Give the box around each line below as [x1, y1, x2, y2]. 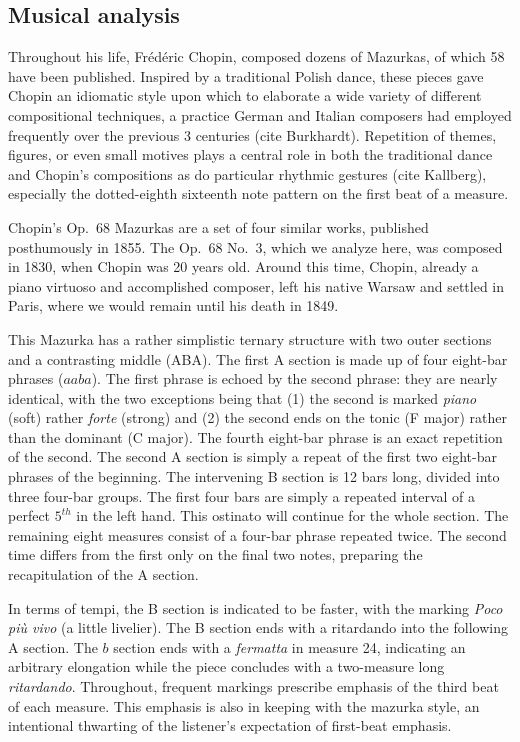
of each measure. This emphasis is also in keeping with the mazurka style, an [8, 695, 480, 716]
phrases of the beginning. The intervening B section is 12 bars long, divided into [8, 466, 500, 487]
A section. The [8, 636, 98, 657]
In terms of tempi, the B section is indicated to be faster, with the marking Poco [8, 597, 503, 618]
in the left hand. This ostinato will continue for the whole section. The [76, 505, 509, 526]
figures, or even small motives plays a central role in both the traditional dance [8, 144, 493, 165]
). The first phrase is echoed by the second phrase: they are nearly [91, 368, 498, 389]
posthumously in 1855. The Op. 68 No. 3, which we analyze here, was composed [8, 236, 503, 257]
